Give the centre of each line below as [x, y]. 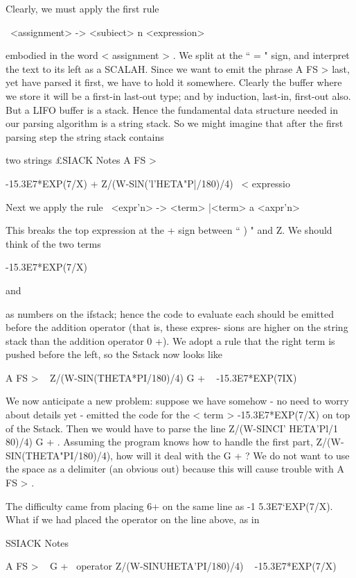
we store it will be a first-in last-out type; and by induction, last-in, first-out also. [178, 95]
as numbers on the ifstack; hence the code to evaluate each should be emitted [170, 313]
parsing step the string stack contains [85, 136]
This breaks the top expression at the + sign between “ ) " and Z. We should [169, 230]
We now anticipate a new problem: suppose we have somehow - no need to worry [177, 401]
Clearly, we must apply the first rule [82, 8]
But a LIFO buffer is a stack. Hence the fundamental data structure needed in [172, 109]
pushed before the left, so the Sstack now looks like [114, 354]
